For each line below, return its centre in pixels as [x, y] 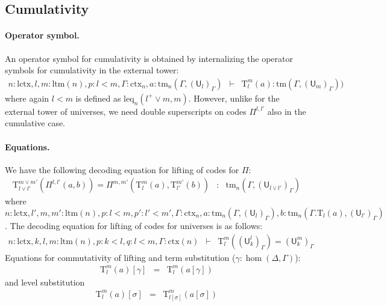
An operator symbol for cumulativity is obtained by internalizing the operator [149, 58]
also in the [287, 111]
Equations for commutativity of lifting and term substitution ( [120, 257]
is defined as [98, 98]
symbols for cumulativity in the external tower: [92, 70]
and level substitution [45, 282]
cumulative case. [35, 123]
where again [27, 98]
